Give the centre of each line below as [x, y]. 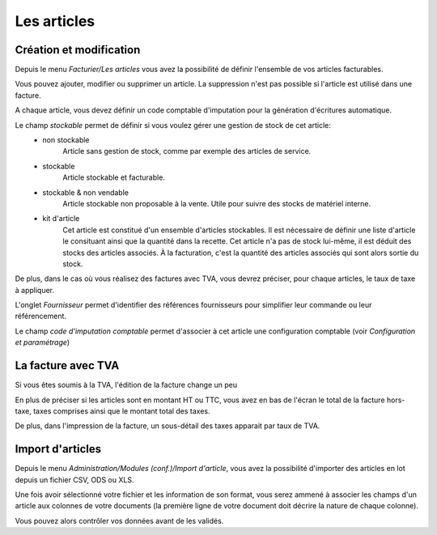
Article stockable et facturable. [114, 177]
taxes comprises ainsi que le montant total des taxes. [121, 411]
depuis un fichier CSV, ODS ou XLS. [74, 480]
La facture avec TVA [67, 365]
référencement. [41, 316]
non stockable [66, 140]
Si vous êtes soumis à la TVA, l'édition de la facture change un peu [126, 385]
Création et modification [78, 50]
